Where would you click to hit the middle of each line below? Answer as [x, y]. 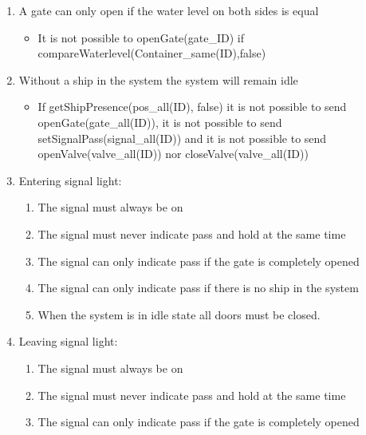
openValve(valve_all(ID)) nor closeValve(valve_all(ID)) [173, 154]
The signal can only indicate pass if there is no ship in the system [198, 288]
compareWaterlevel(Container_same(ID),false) [152, 53]
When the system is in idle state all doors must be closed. [179, 314]
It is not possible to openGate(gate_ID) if [141, 37]
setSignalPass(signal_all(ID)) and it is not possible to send [182, 138]
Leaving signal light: [68, 341]
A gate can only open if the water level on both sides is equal [169, 10]
